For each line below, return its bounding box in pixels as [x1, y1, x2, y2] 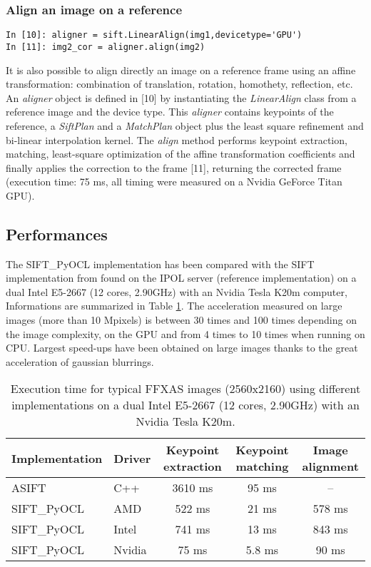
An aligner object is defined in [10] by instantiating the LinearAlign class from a [6, 90, 357, 105]
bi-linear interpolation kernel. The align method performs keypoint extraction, [6, 132, 347, 147]
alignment [302, 458, 359, 475]
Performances [6, 223, 108, 245]
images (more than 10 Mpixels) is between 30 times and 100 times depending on [6, 312, 357, 327]
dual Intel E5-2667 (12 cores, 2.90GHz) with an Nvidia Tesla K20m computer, [6, 284, 347, 299]
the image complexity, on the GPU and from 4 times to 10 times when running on [6, 326, 365, 341]
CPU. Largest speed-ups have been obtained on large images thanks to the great [6, 340, 358, 355]
